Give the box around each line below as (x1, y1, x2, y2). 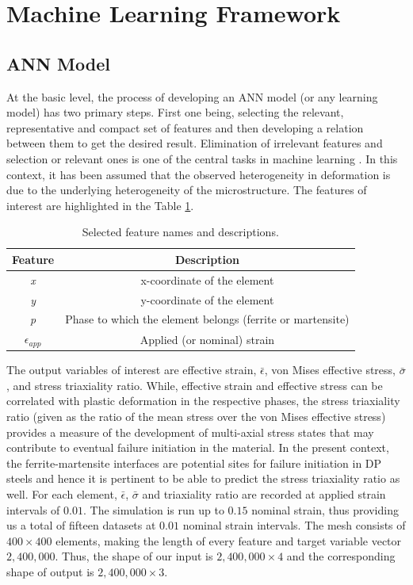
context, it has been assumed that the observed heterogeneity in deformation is (6, 166, 391, 182)
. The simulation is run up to (82, 501, 224, 518)
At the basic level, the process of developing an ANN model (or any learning (6, 88, 378, 105)
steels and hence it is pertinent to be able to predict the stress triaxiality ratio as (6, 470, 400, 487)
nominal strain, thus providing (251, 501, 399, 518)
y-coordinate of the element (140, 291, 274, 308)
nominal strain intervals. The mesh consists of (182, 517, 406, 533)
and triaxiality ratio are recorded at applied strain (142, 486, 386, 502)
